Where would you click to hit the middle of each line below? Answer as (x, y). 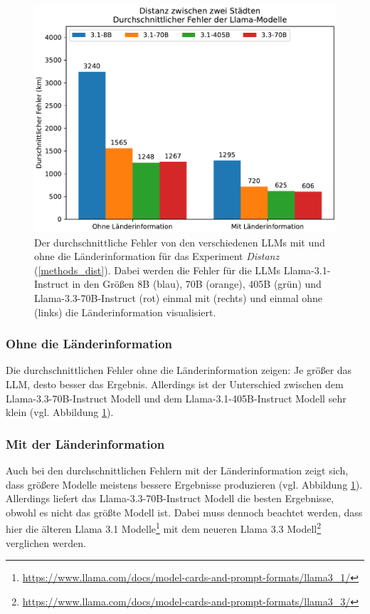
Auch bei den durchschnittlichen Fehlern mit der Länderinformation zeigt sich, (177, 470)
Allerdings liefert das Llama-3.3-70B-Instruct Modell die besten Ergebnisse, (170, 498)
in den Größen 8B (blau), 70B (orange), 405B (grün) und (197, 284)
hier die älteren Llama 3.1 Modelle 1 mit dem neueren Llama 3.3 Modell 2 (164, 527)
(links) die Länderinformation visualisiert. (125, 312)
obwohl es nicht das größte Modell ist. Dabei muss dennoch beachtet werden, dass (184, 512)
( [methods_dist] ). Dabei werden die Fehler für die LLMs (158, 270)
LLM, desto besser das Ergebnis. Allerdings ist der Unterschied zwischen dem (175, 384)
